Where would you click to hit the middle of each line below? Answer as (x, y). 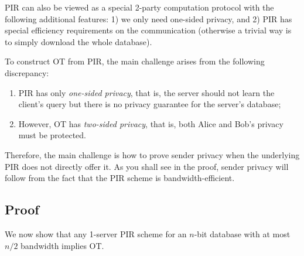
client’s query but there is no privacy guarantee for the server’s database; (150, 104)
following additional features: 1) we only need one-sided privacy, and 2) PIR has (148, 18)
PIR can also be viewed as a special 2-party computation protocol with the (139, 7)
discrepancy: (27, 72)
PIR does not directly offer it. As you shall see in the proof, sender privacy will (147, 166)
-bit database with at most (242, 233)
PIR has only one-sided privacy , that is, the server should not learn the (146, 92)
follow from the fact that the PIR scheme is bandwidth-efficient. (120, 178)
